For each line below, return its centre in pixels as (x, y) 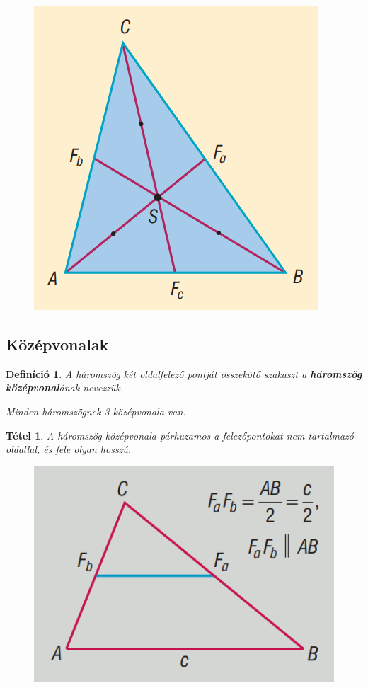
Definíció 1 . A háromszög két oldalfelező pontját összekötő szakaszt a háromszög (184, 373)
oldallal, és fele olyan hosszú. (69, 449)
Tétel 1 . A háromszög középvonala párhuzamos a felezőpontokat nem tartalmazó (180, 435)
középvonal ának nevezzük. (65, 388)
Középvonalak (57, 344)
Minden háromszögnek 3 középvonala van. (96, 411)
